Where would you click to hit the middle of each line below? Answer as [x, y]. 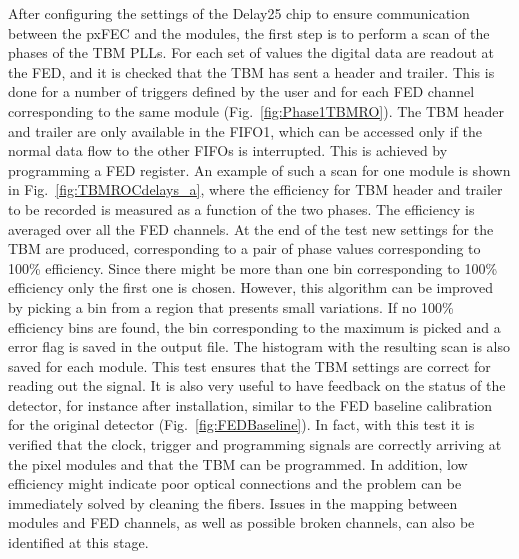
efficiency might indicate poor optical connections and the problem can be [235, 483]
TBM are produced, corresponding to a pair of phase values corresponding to [244, 248]
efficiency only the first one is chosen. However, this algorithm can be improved [250, 287]
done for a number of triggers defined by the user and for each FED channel [241, 91]
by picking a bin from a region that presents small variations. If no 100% [231, 306]
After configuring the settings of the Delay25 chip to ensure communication [239, 13]
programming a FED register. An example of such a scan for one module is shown [259, 169]
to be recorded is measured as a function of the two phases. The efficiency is [241, 208]
